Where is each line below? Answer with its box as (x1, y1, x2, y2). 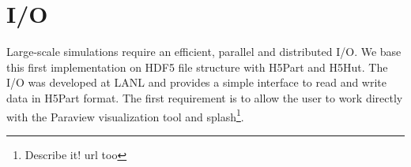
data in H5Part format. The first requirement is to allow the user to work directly (6, 89, 403, 106)
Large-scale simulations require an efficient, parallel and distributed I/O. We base (6, 43, 402, 60)
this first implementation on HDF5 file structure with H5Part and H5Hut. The (6, 58, 388, 75)
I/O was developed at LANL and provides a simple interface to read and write (6, 74, 387, 91)
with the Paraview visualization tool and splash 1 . (6, 106, 244, 124)
